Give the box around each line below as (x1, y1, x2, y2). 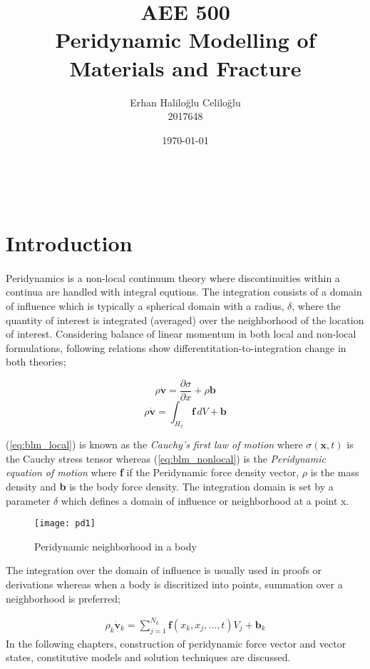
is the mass (310, 465, 359, 480)
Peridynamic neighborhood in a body (34, 538, 197, 553)
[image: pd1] (34, 518, 96, 529)
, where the (292, 298, 341, 313)
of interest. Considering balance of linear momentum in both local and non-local (6, 326, 356, 341)
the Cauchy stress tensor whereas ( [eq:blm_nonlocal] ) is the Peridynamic (6, 451, 326, 466)
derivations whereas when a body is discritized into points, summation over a (6, 577, 343, 592)
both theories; (6, 354, 66, 369)
